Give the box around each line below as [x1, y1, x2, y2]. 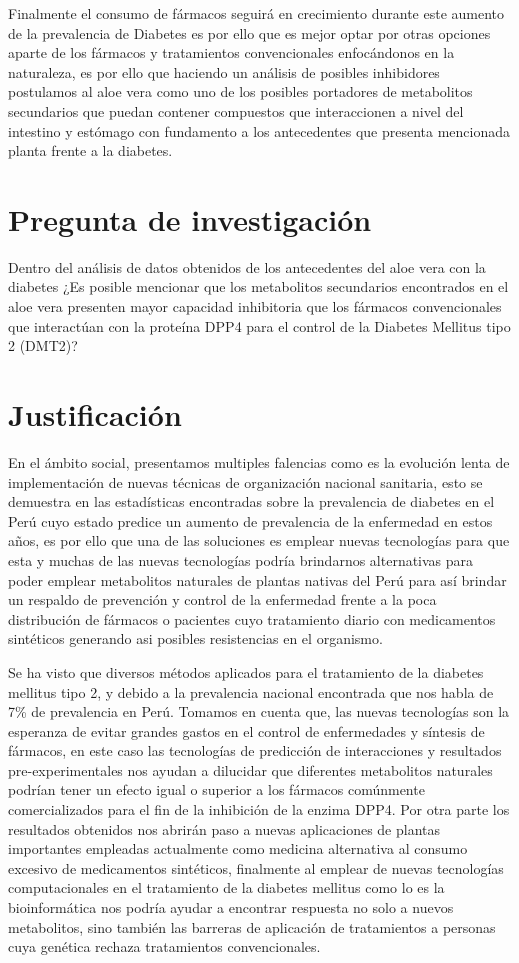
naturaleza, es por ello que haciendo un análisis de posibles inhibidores [8, 61, 440, 82]
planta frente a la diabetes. [8, 140, 173, 161]
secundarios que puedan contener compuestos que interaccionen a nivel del [8, 100, 464, 121]
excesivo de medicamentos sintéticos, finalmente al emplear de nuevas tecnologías [8, 857, 504, 878]
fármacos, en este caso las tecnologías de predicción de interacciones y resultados [8, 740, 502, 761]
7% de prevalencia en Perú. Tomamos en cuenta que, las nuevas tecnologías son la [8, 701, 510, 722]
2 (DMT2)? [8, 335, 78, 356]
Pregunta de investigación [8, 198, 372, 239]
